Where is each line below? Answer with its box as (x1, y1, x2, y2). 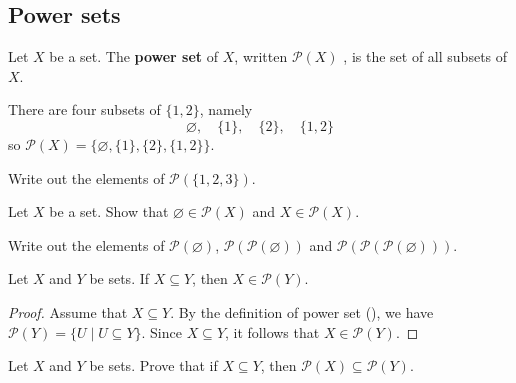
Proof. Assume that (8, 301, 128, 322)
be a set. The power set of (49, 46, 219, 67)
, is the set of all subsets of (343, 46, 508, 67)
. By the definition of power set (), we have (170, 301, 434, 322)
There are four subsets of (8, 99, 161, 120)
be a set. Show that (49, 201, 169, 222)
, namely (199, 99, 253, 120)
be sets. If (89, 268, 150, 289)
